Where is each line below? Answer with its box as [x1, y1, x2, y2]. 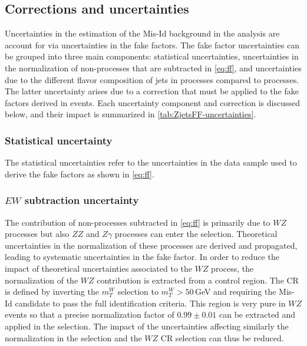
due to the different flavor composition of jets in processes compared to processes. [5, 73, 299, 85]
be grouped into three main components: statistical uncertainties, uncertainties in [5, 50, 299, 62]
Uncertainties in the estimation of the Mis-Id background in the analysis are [5, 27, 280, 39]
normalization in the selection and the [5, 331, 142, 344]
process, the [211, 262, 254, 274]
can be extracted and [219, 308, 296, 321]
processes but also [5, 228, 70, 240]
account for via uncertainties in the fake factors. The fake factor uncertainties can [5, 38, 300, 51]
